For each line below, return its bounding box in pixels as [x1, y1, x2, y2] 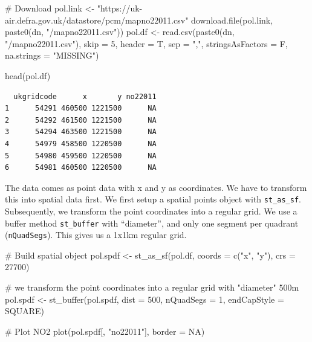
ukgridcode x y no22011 [13, 92, 157, 101]
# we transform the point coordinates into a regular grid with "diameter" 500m [5, 281, 299, 294]
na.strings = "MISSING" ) [5, 49, 99, 62]
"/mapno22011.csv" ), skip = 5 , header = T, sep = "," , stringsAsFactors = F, [5, 37, 288, 50]
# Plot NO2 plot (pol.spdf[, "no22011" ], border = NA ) [5, 324, 205, 337]
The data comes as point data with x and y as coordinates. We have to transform [5, 181, 307, 193]
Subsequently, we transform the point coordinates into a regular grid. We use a [5, 204, 297, 217]
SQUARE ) [5, 305, 44, 317]
